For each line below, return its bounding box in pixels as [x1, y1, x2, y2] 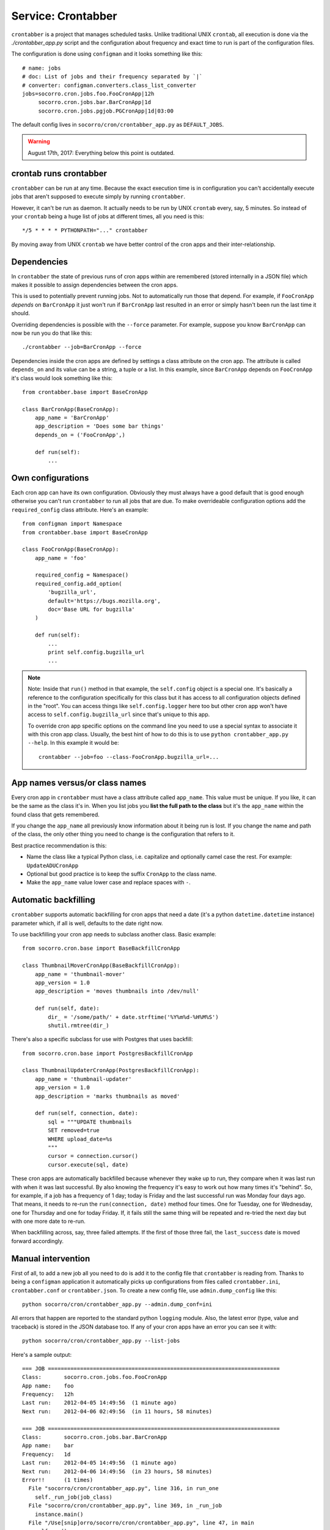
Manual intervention [11, 1253, 90, 1264]
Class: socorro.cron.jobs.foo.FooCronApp [22, 1374, 167, 1381]
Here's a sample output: [11, 1351, 72, 1358]
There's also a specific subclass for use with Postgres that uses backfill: [11, 1036, 194, 1043]
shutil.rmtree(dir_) [48, 1022, 109, 1029]
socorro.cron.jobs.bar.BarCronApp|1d [38, 99, 152, 106]
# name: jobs [22, 64, 61, 72]
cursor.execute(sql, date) [48, 1161, 129, 1168]
